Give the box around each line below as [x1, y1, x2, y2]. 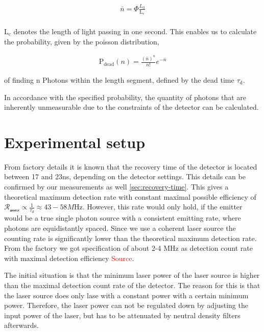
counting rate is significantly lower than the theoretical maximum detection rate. [4, 232, 257, 243]
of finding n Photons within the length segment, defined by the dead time [4, 74, 234, 85]
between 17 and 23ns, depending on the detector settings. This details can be [4, 171, 246, 182]
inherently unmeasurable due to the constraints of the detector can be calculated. [4, 102, 259, 112]
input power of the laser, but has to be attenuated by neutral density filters [4, 310, 241, 320]
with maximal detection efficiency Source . [4, 252, 134, 263]
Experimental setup [4, 131, 146, 152]
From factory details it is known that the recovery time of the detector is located [4, 161, 257, 172]
